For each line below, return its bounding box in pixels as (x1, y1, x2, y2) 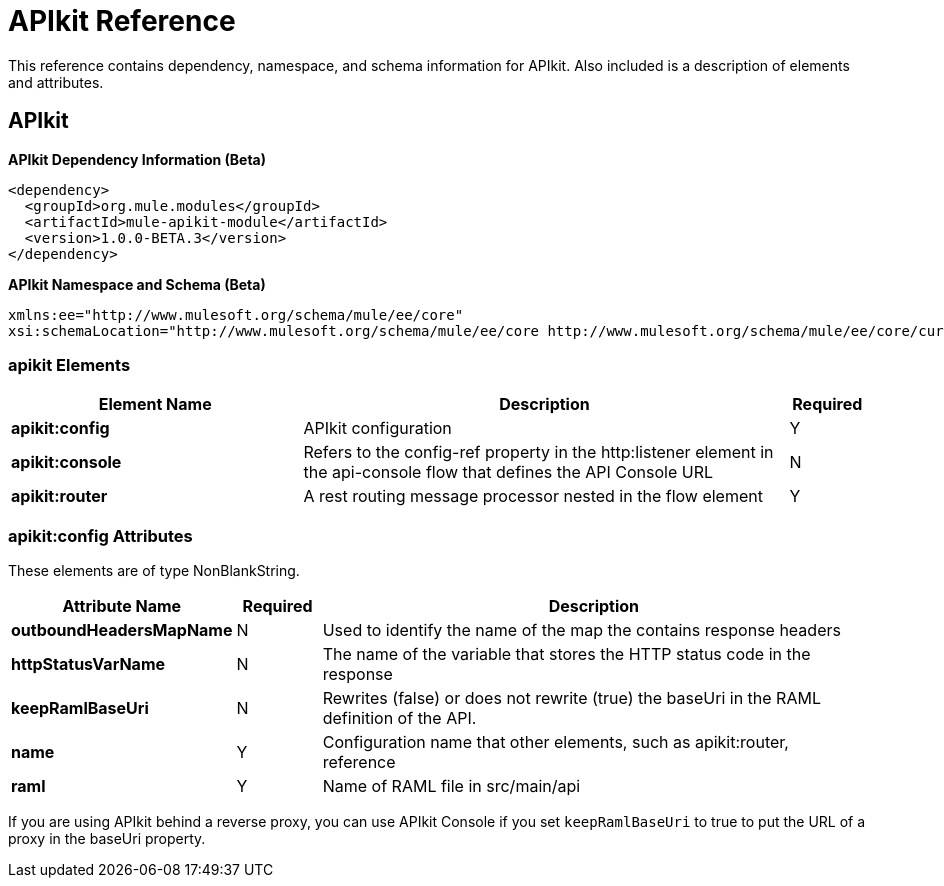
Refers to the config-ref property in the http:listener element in (303, 442, 774, 463)
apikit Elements (8, 354, 131, 375)
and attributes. (8, 73, 104, 91)
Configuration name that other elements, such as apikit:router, (322, 732, 789, 753)
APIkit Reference (8, 4, 236, 38)
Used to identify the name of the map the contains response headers (322, 620, 841, 641)
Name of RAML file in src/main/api (322, 776, 581, 797)
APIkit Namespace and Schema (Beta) (8, 275, 266, 293)
